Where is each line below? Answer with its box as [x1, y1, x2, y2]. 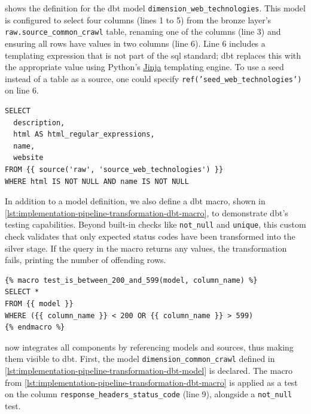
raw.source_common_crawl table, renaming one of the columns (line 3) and [5, 25, 281, 38]
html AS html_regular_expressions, [13, 130, 155, 139]
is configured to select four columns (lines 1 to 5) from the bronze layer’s [5, 13, 272, 26]
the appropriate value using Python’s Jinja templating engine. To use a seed [5, 61, 284, 73]
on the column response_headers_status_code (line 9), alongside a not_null [5, 388, 292, 400]
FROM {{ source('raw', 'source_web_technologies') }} [5, 165, 224, 174]
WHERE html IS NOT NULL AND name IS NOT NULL [5, 177, 189, 186]
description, [13, 118, 65, 127]
